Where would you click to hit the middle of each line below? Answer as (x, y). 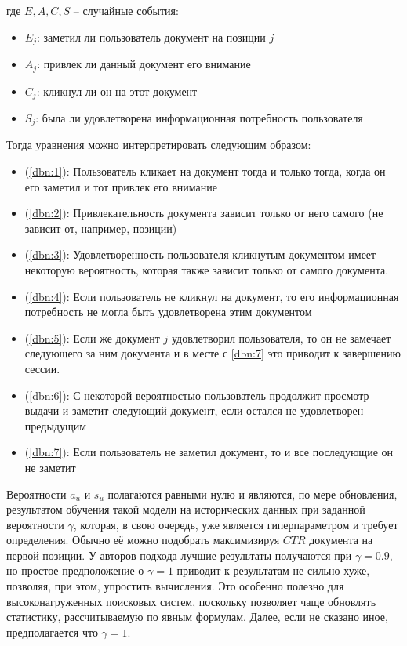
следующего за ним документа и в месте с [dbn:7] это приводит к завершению (213, 353)
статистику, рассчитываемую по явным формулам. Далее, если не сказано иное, (197, 617)
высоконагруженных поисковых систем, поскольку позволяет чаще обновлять (191, 601)
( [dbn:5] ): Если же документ (92, 338)
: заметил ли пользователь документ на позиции (151, 36)
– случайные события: (126, 10)
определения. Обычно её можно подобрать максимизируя (143, 540)
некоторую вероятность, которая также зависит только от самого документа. (207, 269)
